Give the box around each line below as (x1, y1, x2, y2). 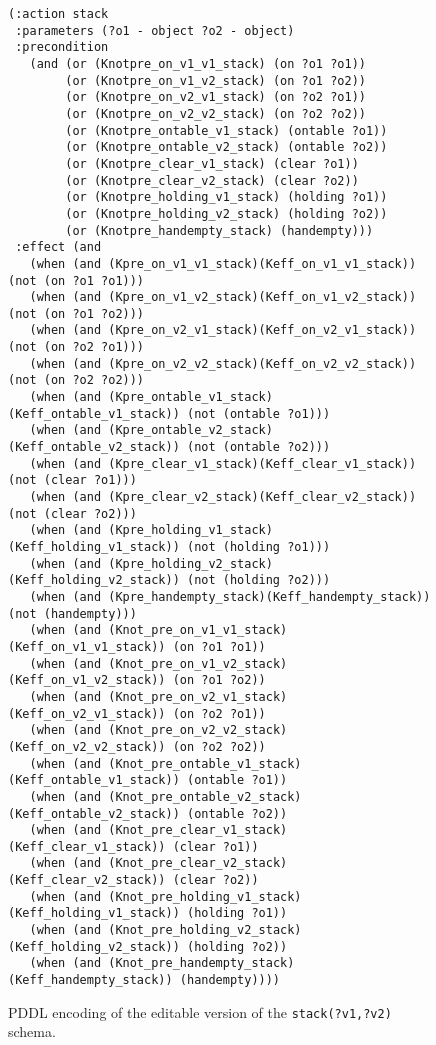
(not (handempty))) (8, 606, 137, 621)
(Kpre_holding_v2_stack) (108, 556, 273, 571)
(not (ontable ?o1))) (186, 406, 331, 421)
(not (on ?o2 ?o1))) (8, 340, 145, 355)
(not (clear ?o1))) (8, 473, 137, 488)
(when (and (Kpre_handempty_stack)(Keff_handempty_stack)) (29, 589, 431, 604)
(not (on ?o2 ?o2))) (8, 373, 145, 388)
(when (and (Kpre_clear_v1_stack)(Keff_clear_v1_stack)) (29, 456, 417, 471)
